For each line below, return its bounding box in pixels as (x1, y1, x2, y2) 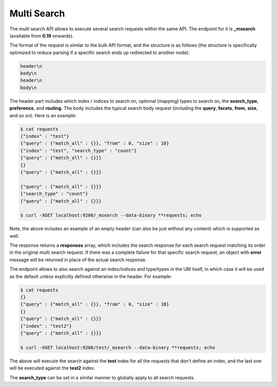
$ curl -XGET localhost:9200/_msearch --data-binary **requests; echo (20, 212, 202, 218)
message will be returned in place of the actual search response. (9, 256, 147, 263)
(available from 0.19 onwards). (9, 32, 74, 39)
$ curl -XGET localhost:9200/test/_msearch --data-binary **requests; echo (20, 344, 215, 351)
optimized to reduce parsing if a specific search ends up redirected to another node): (9, 49, 190, 56)
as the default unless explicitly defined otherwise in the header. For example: (9, 273, 172, 280)
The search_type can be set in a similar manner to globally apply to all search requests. (9, 374, 195, 380)
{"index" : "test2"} (20, 323, 72, 329)
